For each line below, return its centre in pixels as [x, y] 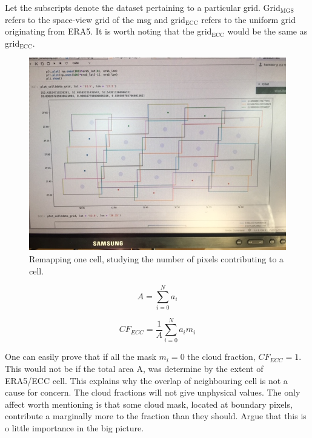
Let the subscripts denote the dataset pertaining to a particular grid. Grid [143, 7]
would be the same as [267, 31]
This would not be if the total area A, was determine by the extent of [134, 368]
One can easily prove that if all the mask [81, 357]
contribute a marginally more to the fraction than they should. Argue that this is [156, 416]
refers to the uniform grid [248, 19]
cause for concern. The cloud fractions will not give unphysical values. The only [153, 392]
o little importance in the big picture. [75, 427]
